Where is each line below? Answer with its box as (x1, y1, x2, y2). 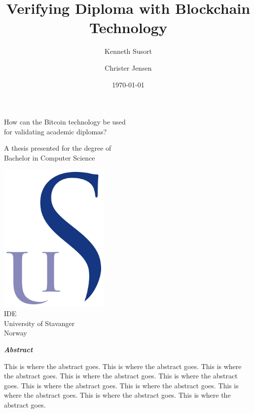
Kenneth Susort (105, 46, 152, 56)
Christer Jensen (105, 62, 152, 73)
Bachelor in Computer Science (4, 152, 95, 163)
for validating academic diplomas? (4, 126, 107, 136)
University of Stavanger (4, 318, 75, 328)
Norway (4, 328, 27, 338)
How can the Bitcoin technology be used (4, 117, 126, 127)
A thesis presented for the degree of (4, 143, 111, 153)
